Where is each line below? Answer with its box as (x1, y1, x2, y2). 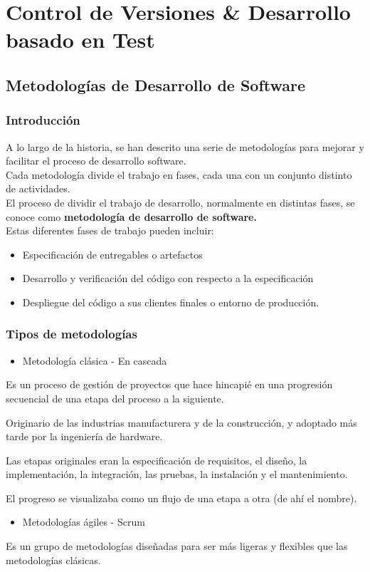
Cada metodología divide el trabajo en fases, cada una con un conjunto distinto (6, 167, 352, 182)
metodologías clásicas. (6, 552, 101, 567)
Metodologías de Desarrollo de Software (6, 73, 306, 95)
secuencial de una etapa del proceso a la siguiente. (6, 390, 224, 405)
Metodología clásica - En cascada (22, 353, 167, 368)
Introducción (6, 111, 80, 129)
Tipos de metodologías (6, 325, 137, 343)
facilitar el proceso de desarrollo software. (6, 153, 186, 168)
